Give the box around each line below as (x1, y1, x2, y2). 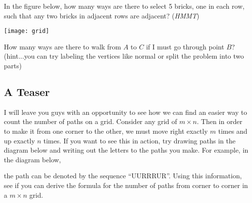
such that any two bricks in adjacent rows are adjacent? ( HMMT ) (4, 10, 200, 20)
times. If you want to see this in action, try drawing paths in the (43, 135, 236, 145)
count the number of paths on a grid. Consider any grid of (4, 116, 177, 126)
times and (218, 126, 248, 136)
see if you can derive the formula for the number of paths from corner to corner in (4, 180, 248, 190)
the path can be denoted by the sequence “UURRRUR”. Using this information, (4, 171, 242, 181)
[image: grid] (4, 28, 50, 35)
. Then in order (197, 116, 242, 126)
